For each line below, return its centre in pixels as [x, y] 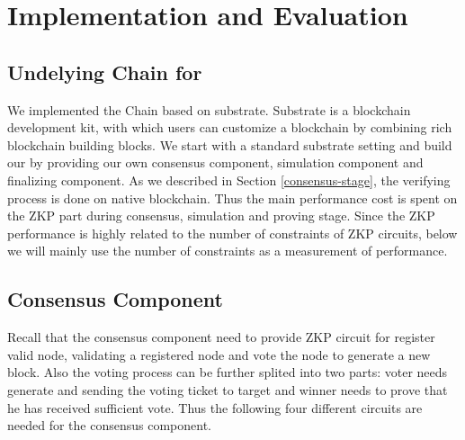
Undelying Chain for [105, 72]
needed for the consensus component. [109, 425]
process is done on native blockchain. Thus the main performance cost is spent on [232, 198]
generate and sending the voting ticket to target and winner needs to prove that [228, 389]
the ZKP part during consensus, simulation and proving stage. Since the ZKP [221, 216]
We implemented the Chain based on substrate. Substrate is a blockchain [209, 109]
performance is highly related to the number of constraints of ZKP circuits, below [232, 233]
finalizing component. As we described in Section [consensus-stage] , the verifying [229, 180]
